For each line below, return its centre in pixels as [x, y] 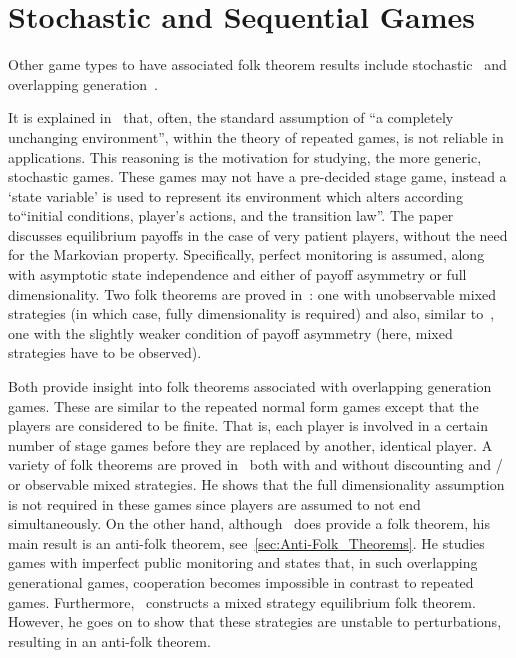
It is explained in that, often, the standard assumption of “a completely [231, 117]
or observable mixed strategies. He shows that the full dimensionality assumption [256, 484]
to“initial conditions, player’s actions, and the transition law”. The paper [231, 215]
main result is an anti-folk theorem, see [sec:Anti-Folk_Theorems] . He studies [246, 542]
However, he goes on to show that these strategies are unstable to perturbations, [255, 621]
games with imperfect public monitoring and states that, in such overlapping [243, 562]
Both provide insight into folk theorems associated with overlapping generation [250, 386]
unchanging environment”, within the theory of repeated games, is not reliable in [256, 136]
